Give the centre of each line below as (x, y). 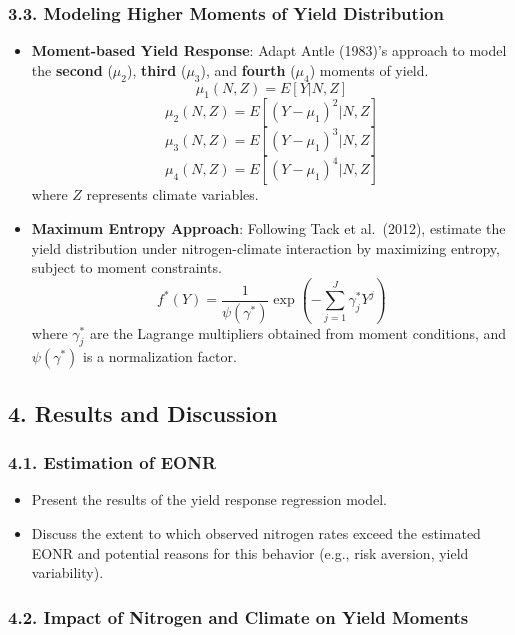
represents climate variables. (172, 194)
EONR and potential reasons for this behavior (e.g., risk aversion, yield (250, 552)
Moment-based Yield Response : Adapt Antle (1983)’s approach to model (269, 50)
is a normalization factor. (160, 356)
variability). (67, 572)
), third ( (157, 69)
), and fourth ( (248, 69)
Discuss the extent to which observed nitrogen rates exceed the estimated (256, 532)
